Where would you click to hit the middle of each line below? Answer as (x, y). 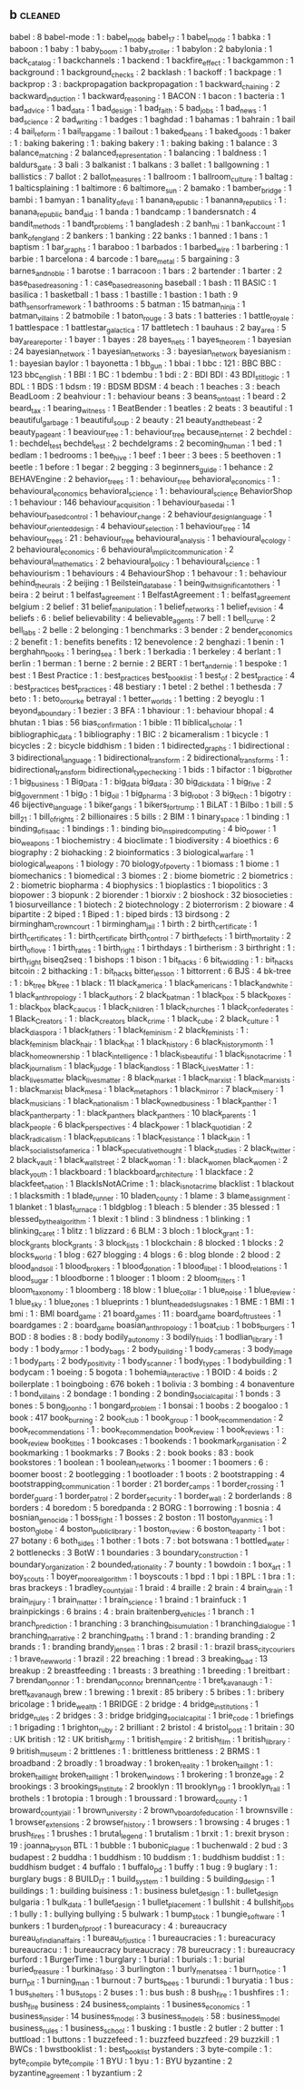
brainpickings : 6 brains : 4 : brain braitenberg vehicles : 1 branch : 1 (132, 1612)
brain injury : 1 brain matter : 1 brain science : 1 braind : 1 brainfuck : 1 (128, 1601)
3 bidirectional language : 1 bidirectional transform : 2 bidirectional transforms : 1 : (149, 759)
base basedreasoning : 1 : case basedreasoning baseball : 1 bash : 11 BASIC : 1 (143, 283)
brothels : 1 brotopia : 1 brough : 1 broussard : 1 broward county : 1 (128, 1799)
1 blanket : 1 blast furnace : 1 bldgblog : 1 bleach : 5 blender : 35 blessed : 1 (144, 1208)
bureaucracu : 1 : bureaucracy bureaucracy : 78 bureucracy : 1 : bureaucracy (152, 1949)
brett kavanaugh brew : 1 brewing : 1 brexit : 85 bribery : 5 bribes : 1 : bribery (147, 1693)
